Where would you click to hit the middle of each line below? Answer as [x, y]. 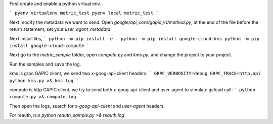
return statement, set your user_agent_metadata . [61, 29]
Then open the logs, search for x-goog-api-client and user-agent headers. [87, 106]
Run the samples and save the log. [45, 64]
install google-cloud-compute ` [49, 46]
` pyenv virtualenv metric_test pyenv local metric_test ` [84, 13]
